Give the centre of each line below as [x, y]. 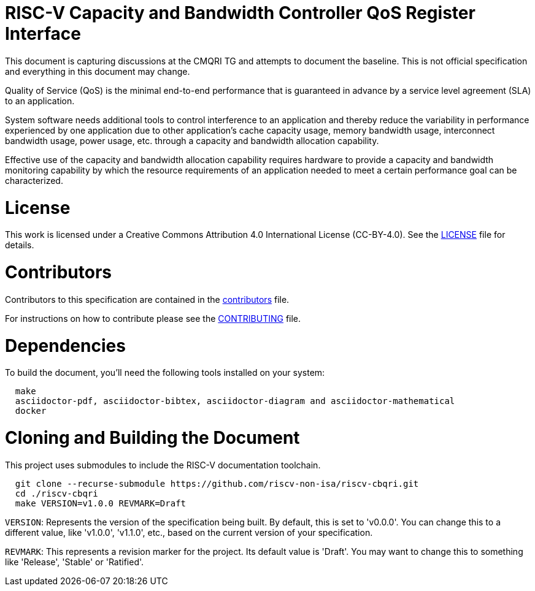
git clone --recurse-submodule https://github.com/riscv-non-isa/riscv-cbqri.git [217, 483]
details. [20, 245]
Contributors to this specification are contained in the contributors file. [147, 299]
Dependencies [65, 345]
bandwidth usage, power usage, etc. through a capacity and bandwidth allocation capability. [192, 140]
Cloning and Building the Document [152, 438]
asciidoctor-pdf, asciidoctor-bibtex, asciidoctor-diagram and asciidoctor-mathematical [235, 401]
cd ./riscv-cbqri [56, 493]
